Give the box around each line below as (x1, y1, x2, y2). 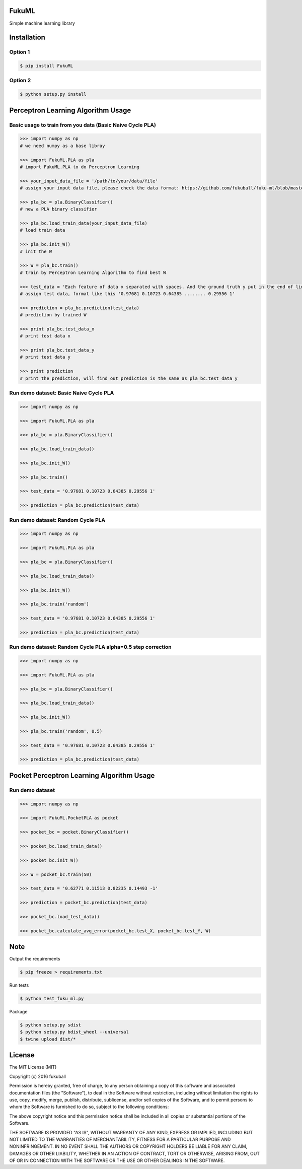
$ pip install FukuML (20, 63, 73, 69)
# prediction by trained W (20, 312, 87, 318)
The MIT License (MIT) (9, 1064, 57, 1070)
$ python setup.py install (20, 91, 87, 97)
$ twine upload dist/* (20, 1036, 76, 1042)
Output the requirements (9, 956, 60, 962)
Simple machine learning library (9, 20, 75, 26)
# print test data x (20, 333, 70, 339)
